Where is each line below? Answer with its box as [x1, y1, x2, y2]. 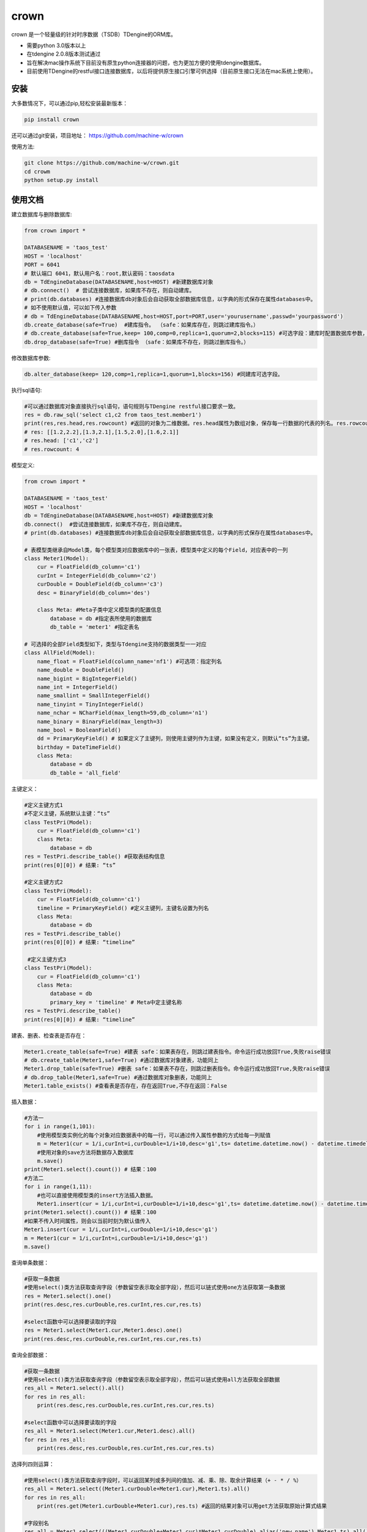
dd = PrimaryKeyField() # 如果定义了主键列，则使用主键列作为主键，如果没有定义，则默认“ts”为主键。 [37, 735, 313, 742]
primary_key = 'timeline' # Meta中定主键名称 [50, 999, 183, 1006]
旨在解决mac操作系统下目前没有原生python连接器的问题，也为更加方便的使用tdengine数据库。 [26, 59, 265, 66]
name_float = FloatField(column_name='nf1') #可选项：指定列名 [37, 658, 223, 665]
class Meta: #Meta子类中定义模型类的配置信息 [37, 607, 162, 613]
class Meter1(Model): [24, 555, 89, 562]
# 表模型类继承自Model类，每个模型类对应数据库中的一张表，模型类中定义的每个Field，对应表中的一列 [24, 546, 288, 553]
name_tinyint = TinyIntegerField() [37, 700, 144, 708]
